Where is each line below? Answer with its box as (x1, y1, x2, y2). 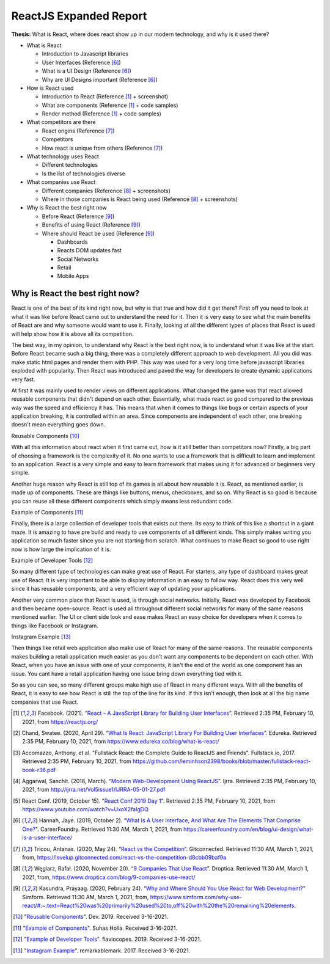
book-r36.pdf (22, 766, 56, 773)
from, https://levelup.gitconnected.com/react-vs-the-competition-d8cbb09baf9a (22, 854, 227, 861)
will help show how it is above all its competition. (11, 330, 134, 337)
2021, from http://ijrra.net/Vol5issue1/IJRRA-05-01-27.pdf (22, 786, 166, 794)
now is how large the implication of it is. (11, 546, 111, 553)
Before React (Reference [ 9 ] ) (42, 213, 115, 220)
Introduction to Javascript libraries (42, 50, 128, 57)
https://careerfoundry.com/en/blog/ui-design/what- (183, 825, 314, 833)
